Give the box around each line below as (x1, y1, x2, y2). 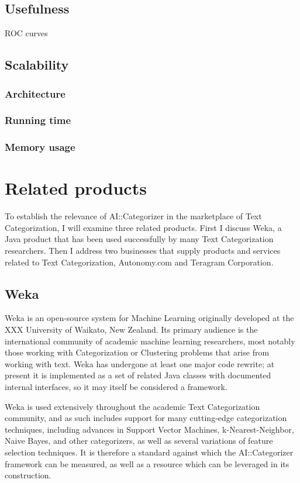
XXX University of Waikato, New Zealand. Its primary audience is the (5, 323, 258, 335)
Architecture (5, 86, 65, 101)
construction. (5, 469, 51, 481)
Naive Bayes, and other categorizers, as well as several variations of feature (5, 434, 273, 447)
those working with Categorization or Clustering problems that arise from (5, 346, 270, 358)
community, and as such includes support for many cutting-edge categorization (5, 412, 287, 424)
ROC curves (5, 27, 48, 39)
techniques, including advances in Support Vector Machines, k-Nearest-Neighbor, (5, 423, 294, 435)
